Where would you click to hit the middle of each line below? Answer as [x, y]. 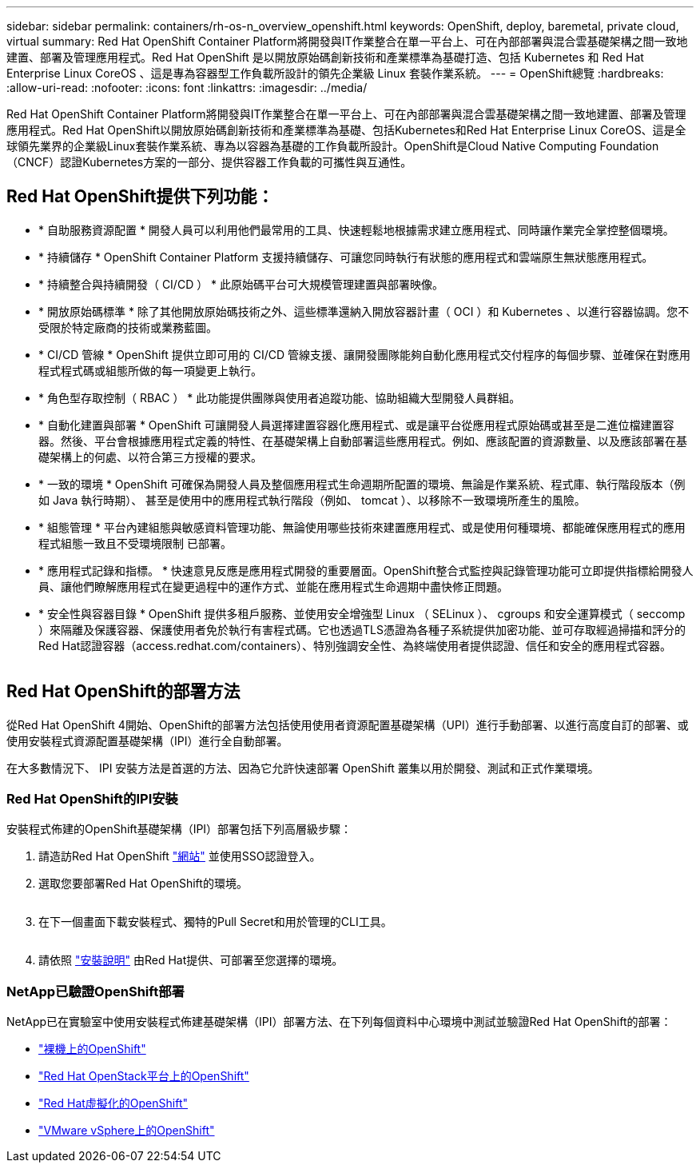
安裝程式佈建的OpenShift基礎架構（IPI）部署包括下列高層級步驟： [179, 829]
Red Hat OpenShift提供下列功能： [140, 197]
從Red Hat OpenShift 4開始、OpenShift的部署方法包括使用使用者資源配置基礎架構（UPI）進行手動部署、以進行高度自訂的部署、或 [348, 724]
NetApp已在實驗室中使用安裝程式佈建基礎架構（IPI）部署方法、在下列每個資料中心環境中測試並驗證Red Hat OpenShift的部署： [339, 1022]
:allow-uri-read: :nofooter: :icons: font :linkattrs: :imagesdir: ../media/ [187, 88]
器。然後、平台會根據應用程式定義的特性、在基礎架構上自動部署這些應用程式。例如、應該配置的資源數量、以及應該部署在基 [363, 441]
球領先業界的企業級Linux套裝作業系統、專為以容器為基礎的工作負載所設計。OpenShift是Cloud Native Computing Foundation [333, 146]
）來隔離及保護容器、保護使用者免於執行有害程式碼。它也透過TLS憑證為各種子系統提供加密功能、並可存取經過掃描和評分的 [362, 629]
